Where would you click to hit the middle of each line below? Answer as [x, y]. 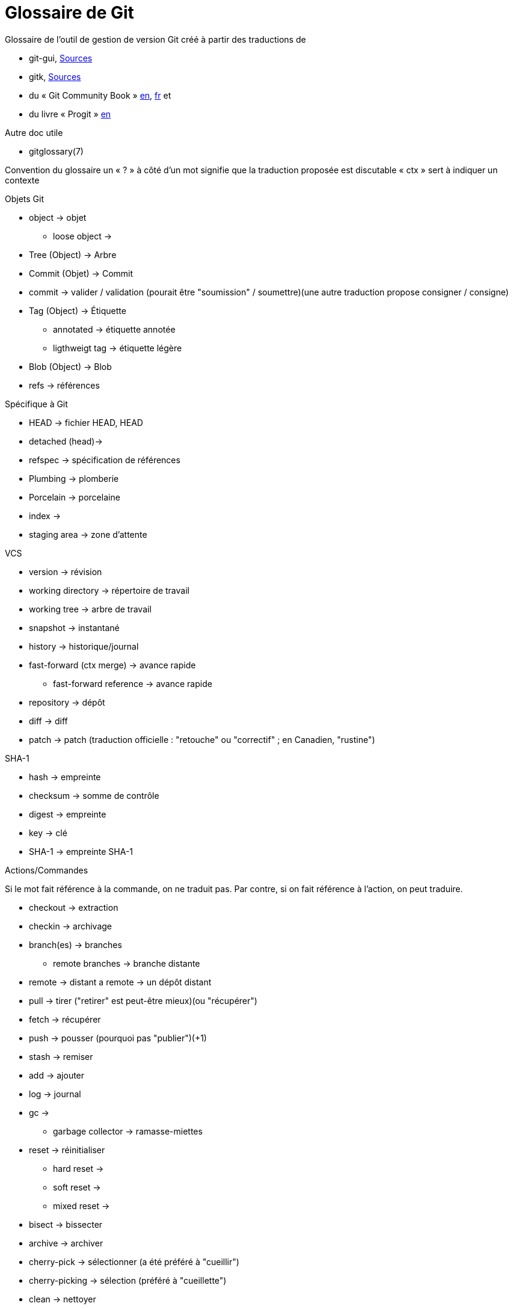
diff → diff [48, 721]
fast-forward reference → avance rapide [133, 683]
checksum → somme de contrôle [94, 795]
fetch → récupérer [65, 1019]
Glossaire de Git [69, 13]
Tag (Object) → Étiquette [78, 310]
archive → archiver [66, 1243]
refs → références [64, 385]
